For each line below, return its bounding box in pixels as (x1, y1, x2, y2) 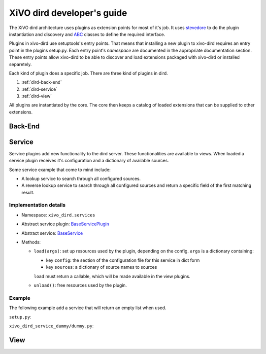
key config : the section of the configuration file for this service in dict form (46, 257, 200, 263)
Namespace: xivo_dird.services (21, 212, 96, 218)
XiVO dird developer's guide (9, 7, 128, 18)
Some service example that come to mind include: (9, 167, 111, 173)
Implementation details (9, 202, 66, 209)
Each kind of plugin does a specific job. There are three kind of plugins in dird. (9, 70, 168, 76)
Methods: (21, 239, 41, 245)
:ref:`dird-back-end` (21, 79, 62, 85)
